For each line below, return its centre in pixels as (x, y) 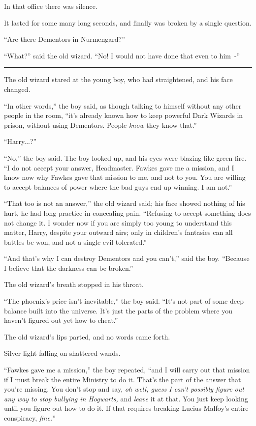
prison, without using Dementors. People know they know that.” (100, 125)
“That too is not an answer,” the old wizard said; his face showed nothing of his (125, 203)
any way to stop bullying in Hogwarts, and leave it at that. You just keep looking (126, 398)
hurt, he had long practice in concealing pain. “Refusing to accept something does (128, 213)
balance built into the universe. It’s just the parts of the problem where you (118, 310)
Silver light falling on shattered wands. (62, 353)
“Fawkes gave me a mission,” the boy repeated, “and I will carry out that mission (127, 370)
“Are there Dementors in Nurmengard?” (64, 39)
